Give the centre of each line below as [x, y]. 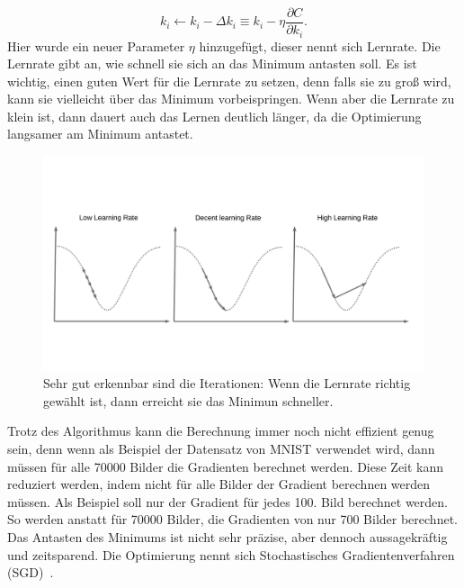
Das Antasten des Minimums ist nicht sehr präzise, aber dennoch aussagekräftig [228, 536]
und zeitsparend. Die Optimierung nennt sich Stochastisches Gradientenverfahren [231, 554]
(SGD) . [31, 572]
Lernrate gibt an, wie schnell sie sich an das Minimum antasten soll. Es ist [212, 63]
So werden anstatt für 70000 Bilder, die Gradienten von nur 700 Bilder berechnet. [232, 519]
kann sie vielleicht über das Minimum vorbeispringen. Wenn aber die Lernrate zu [231, 99]
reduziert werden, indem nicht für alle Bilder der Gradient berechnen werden [219, 484]
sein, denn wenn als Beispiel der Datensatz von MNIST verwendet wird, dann [221, 448]
